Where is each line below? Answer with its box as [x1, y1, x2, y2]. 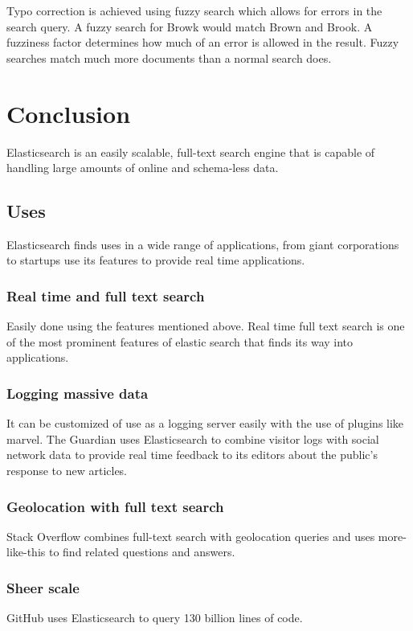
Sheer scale [6, 578, 80, 597]
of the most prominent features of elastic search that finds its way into [6, 333, 354, 350]
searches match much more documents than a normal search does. [6, 49, 332, 66]
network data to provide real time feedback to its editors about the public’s [6, 446, 378, 463]
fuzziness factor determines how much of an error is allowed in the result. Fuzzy [6, 34, 399, 51]
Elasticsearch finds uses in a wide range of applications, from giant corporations [6, 236, 399, 252]
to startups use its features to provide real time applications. [6, 252, 305, 268]
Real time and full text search [6, 286, 205, 305]
